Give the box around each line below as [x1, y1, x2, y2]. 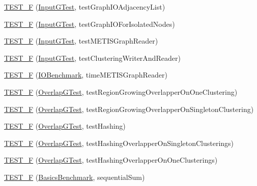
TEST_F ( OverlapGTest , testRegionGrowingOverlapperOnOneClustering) [4, 86, 238, 97]
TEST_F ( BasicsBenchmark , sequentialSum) [4, 171, 145, 182]
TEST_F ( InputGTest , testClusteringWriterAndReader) [4, 52, 181, 63]
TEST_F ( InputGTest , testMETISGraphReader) [4, 35, 158, 46]
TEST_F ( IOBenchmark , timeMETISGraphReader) [4, 69, 167, 80]
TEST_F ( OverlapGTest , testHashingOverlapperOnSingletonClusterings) [4, 137, 234, 148]
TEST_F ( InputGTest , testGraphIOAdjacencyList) [4, 2, 165, 12]
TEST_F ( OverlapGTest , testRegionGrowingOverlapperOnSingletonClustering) [4, 103, 254, 114]
